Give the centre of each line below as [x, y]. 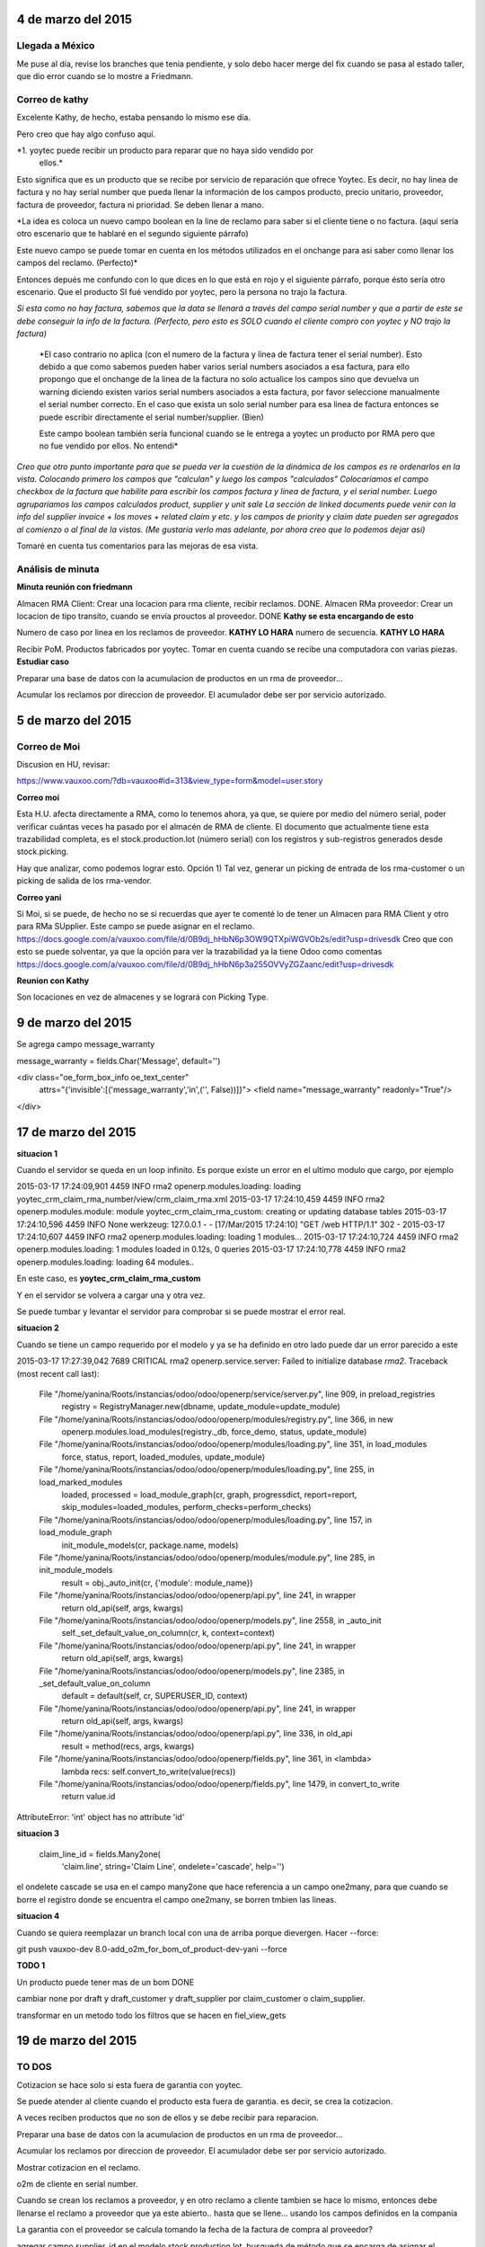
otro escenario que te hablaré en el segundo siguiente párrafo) [132, 234]
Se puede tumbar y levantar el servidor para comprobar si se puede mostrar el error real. [181, 1311]
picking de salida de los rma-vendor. [84, 881]
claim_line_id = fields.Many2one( [100, 1854]
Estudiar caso [43, 662]
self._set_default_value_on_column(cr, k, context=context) [168, 1633]
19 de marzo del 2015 [77, 2041]
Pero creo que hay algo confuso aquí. [86, 134]
